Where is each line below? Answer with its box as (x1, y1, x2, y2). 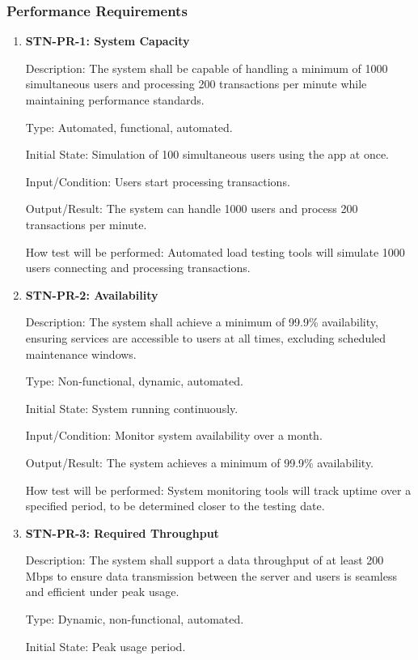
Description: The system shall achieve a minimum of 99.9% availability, (25, 313, 378, 330)
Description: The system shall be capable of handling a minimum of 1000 (25, 59, 388, 76)
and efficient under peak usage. (25, 583, 179, 600)
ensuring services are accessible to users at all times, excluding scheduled (25, 329, 386, 346)
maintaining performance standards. (25, 92, 205, 108)
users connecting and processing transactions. (25, 259, 251, 276)
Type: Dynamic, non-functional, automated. (25, 611, 244, 628)
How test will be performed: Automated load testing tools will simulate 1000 (25, 243, 405, 260)
